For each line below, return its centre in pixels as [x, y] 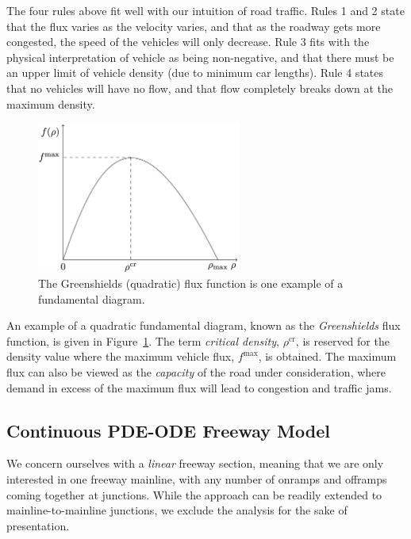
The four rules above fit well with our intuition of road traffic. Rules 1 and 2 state [205, 10]
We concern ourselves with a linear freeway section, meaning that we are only [195, 463]
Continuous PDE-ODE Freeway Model [168, 430]
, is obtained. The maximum [327, 356]
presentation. [38, 525]
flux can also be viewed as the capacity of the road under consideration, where [196, 372]
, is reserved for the [342, 340]
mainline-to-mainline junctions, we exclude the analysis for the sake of [177, 510]
